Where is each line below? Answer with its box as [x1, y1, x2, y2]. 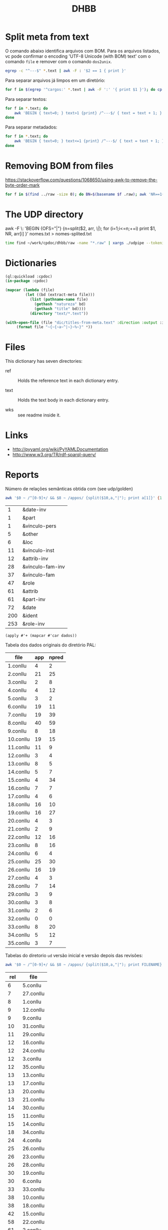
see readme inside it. [17, 412, 61, 418]
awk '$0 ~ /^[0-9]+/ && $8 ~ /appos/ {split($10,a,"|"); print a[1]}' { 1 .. [5, 495, 166, 501]
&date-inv [22, 506, 46, 513]
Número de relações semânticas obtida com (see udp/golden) [5, 486, 133, 492]
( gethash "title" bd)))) [34, 306, 86, 311]
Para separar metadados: [5, 124, 57, 130]
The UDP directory [5, 209, 83, 220]
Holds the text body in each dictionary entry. [17, 397, 109, 403]
